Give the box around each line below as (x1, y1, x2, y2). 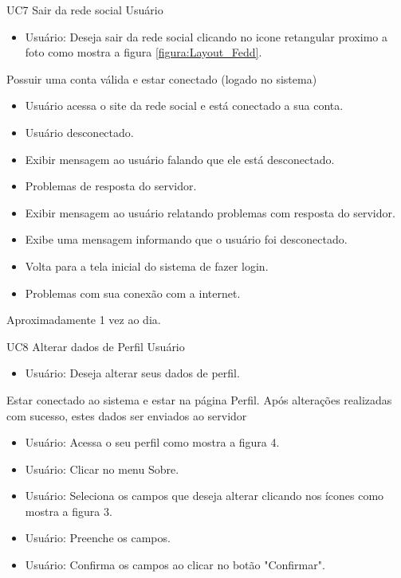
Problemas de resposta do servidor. (25, 178, 197, 194)
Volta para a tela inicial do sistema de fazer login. (25, 257, 269, 274)
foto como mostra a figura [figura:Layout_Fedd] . (25, 44, 262, 61)
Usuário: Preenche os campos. (25, 529, 171, 546)
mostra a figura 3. (25, 502, 112, 519)
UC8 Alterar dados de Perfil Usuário (6, 338, 185, 354)
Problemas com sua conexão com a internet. (25, 284, 241, 301)
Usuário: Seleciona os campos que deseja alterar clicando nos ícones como (25, 487, 384, 504)
